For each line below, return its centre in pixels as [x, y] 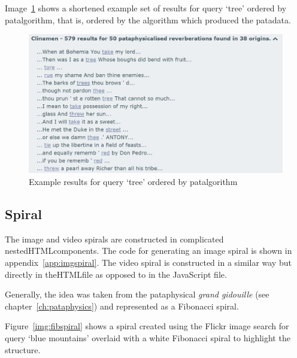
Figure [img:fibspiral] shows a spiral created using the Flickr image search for [147, 326]
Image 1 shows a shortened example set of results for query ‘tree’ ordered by [146, 8]
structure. [23, 349]
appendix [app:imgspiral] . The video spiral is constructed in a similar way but [148, 263]
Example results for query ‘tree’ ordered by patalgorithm [133, 182]
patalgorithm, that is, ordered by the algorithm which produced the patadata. [148, 19]
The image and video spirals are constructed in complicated [114, 239]
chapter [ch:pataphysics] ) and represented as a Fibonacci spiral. [122, 306]
